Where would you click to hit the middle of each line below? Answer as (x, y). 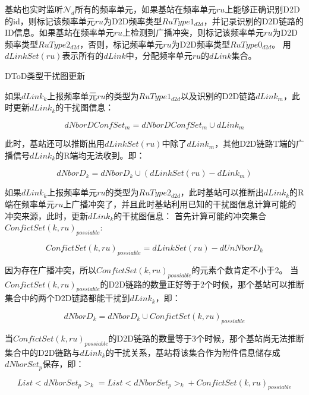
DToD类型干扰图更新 (45, 75)
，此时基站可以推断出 (222, 192)
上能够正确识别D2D (262, 9)
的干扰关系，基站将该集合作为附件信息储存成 (193, 352)
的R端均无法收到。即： (100, 155)
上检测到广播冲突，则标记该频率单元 (193, 32)
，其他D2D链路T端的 (255, 143)
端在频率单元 (30, 203)
